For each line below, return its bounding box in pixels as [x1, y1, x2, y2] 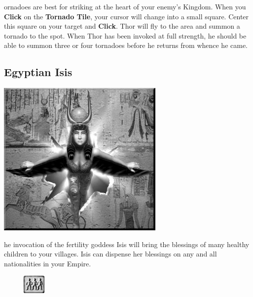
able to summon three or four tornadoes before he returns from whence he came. [4, 40, 248, 50]
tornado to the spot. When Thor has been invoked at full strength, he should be [4, 30, 247, 41]
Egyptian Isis [4, 64, 72, 80]
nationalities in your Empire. [4, 258, 91, 268]
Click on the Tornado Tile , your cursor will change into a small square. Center [4, 11, 249, 21]
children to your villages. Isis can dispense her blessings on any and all [4, 249, 217, 259]
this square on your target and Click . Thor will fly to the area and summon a [4, 21, 240, 31]
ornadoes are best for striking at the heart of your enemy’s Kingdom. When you [4, 1, 246, 11]
